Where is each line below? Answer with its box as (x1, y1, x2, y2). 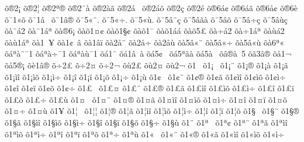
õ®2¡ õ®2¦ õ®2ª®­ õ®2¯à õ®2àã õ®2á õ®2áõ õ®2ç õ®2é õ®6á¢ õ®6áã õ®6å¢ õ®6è (5, 2, 298, 13)
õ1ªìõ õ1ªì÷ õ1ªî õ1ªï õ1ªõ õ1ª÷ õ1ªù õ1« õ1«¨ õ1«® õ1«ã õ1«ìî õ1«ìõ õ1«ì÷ (5, 127, 285, 140)
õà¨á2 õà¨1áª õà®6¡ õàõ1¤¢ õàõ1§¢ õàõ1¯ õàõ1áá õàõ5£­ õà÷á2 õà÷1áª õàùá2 (5, 25, 285, 37)
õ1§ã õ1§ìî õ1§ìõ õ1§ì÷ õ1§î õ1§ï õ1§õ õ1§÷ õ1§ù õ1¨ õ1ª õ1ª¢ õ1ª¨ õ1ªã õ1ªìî (5, 116, 288, 128)
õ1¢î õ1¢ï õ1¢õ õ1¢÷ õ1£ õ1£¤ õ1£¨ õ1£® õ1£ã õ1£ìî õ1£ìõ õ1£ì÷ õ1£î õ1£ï (5, 82, 294, 94)
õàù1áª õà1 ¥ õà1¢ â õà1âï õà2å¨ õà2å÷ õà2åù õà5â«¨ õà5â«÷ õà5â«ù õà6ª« (5, 36, 285, 48)
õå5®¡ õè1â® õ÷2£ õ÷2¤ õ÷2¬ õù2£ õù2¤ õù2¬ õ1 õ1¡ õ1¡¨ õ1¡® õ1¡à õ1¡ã (5, 58, 288, 71)
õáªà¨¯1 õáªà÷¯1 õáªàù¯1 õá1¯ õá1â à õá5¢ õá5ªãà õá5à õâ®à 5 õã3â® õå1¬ (5, 47, 292, 60)
